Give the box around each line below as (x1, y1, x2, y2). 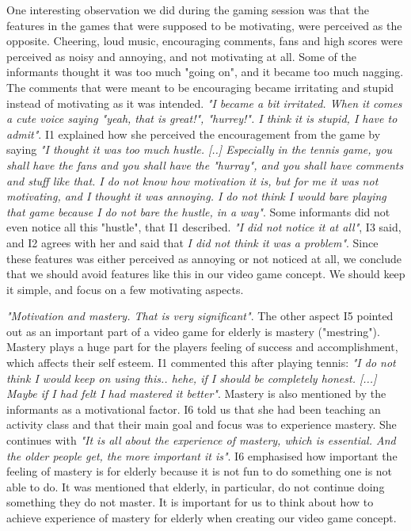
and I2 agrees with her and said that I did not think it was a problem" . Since (6, 234, 379, 250)
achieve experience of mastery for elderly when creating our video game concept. (6, 510, 397, 525)
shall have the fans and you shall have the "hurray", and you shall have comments (6, 156, 404, 173)
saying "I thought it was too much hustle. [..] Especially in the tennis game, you (6, 141, 393, 158)
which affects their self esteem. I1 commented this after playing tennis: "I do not (6, 354, 396, 371)
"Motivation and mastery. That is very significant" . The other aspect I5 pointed (6, 308, 394, 324)
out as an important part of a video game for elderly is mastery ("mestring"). (6, 323, 380, 339)
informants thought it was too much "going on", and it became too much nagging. (6, 63, 404, 80)
